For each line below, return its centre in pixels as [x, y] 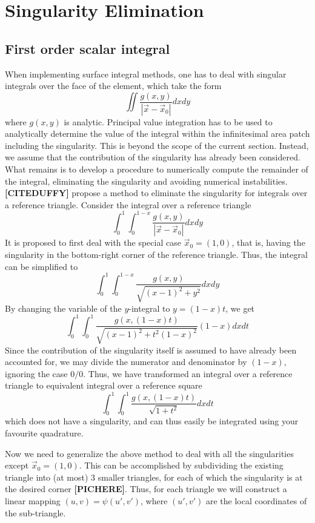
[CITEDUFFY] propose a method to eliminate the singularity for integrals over [156, 193]
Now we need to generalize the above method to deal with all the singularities [149, 453]
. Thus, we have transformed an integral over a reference [188, 373]
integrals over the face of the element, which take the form [113, 86]
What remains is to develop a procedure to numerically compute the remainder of [157, 169]
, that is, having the [268, 242]
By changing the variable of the [63, 308]
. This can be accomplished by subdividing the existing [181, 465]
